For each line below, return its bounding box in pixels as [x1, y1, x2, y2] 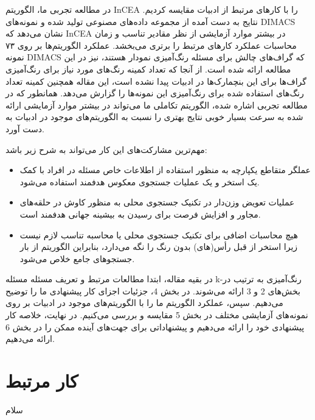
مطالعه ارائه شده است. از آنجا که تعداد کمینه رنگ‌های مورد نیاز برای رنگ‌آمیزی [5, 62, 291, 75]
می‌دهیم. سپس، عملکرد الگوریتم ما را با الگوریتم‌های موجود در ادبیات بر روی [5, 296, 283, 309]
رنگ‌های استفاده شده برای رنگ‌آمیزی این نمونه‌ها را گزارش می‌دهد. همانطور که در [5, 87, 304, 99]
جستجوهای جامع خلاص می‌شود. [19, 252, 135, 265]
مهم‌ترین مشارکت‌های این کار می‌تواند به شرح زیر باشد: [5, 143, 207, 155]
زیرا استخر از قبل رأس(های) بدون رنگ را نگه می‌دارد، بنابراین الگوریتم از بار [19, 240, 298, 253]
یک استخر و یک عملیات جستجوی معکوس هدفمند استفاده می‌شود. [19, 175, 260, 188]
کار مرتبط [5, 368, 78, 393]
